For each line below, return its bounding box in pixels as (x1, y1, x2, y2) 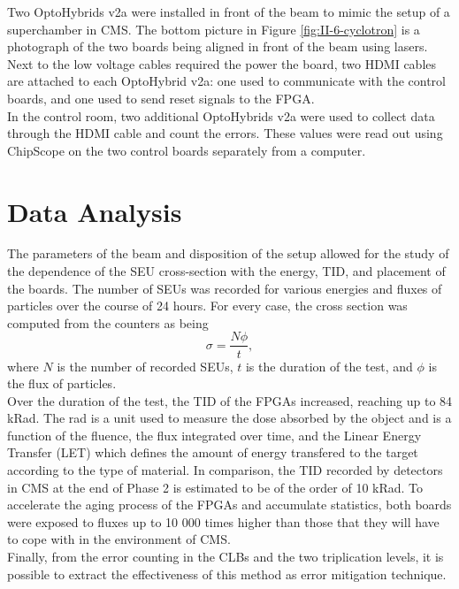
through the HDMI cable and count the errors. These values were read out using (7, 124, 443, 142)
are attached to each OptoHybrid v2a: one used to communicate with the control (7, 72, 447, 90)
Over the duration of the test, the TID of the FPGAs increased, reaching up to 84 (7, 391, 453, 409)
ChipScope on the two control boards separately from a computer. (7, 141, 366, 159)
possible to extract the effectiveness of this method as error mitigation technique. (7, 564, 447, 583)
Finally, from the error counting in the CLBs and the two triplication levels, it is (7, 547, 444, 566)
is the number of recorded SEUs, (57, 356, 233, 375)
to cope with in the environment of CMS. (7, 530, 231, 548)
